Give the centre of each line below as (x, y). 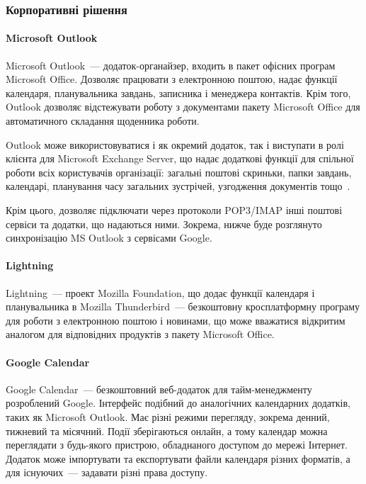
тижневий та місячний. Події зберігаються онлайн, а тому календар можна (167, 430)
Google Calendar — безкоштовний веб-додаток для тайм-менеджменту (159, 389)
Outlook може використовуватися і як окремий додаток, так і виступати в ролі (175, 144)
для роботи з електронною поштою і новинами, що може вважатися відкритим (176, 320)
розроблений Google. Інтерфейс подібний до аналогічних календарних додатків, (178, 403)
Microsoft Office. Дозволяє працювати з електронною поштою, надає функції (172, 79)
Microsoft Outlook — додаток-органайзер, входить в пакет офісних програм (171, 65)
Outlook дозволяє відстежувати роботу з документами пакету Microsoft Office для (183, 107)
